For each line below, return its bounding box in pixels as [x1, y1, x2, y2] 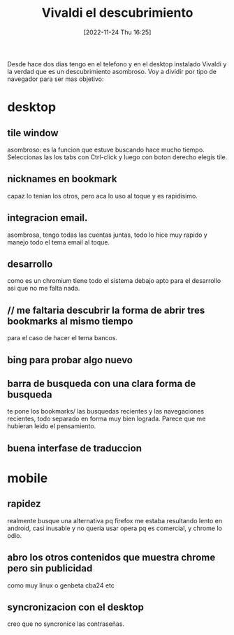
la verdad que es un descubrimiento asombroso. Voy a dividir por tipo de [7, 67, 217, 75]
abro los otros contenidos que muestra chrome [7, 552, 216, 564]
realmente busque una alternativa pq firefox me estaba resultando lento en [7, 516, 223, 525]
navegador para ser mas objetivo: [7, 75, 104, 83]
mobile [7, 470, 48, 486]
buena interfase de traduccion [7, 442, 142, 454]
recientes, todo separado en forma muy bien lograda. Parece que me [7, 414, 206, 423]
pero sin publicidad [7, 562, 93, 574]
